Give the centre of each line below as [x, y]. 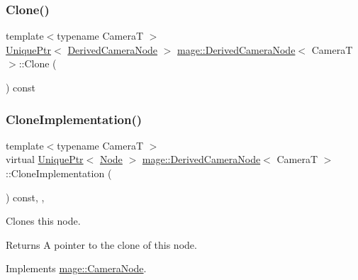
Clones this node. [43, 221]
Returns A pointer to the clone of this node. [101, 244]
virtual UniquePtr [45, 159]
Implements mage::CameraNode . [76, 268]
